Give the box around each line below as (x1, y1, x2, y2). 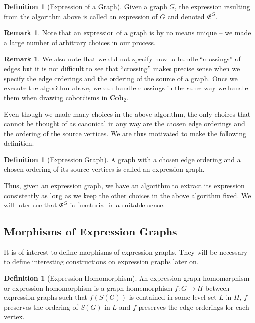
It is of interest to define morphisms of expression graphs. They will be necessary (4, 246, 248, 257)
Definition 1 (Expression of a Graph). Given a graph (4, 1, 168, 11)
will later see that (4, 200, 57, 210)
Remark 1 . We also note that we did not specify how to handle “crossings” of (4, 54, 241, 64)
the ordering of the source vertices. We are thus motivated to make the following (4, 128, 247, 138)
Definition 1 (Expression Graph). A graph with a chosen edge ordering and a (4, 154, 241, 164)
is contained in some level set (129, 292, 217, 302)
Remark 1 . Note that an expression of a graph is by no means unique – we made (4, 28, 251, 38)
